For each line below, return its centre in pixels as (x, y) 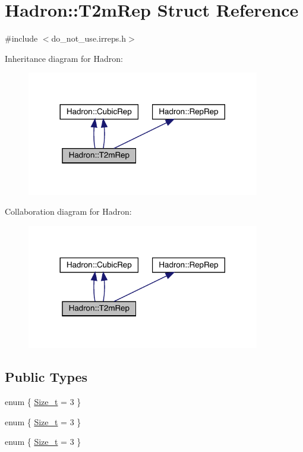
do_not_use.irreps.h (89, 38)
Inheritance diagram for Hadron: (64, 58)
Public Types (46, 377)
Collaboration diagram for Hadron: (68, 211)
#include (21, 38)
